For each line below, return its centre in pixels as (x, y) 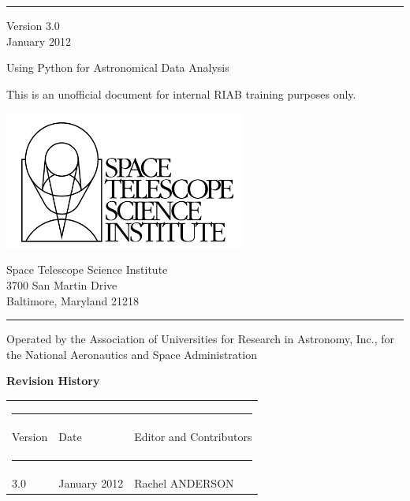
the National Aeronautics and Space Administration (132, 354)
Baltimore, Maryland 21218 (73, 300)
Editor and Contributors (193, 436)
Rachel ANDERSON (184, 482)
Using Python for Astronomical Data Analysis (118, 67)
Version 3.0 (33, 25)
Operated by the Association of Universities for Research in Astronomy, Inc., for (201, 339)
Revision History (53, 381)
